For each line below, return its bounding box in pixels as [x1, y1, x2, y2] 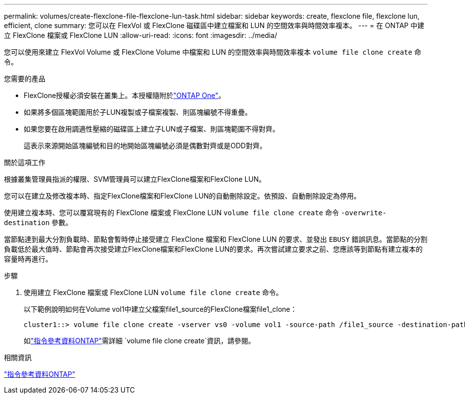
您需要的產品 [4, 74, 45, 83]
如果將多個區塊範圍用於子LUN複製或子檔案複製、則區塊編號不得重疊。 [24, 108, 252, 116]
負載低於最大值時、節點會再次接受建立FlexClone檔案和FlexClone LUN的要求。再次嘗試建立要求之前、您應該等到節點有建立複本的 [4, 245, 423, 253]
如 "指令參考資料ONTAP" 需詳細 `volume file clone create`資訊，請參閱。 [24, 336, 255, 345]
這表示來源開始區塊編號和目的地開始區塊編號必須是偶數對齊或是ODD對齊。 [24, 141, 266, 150]
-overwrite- [340, 209, 387, 217]
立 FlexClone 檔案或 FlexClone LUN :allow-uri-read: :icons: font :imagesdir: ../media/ [4, 31, 277, 39]
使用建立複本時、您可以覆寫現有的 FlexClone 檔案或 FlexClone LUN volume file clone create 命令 [4, 208, 339, 217]
